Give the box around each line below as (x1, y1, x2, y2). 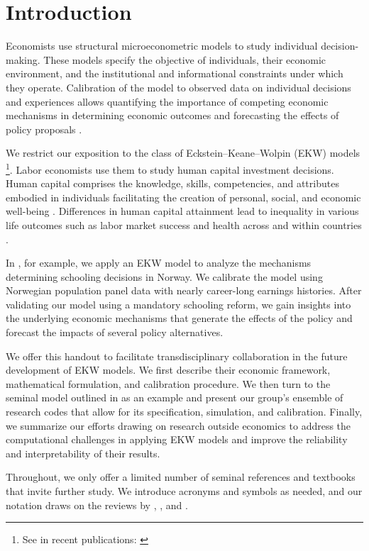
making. (6, 52, 40, 67)
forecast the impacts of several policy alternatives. (6, 325, 224, 340)
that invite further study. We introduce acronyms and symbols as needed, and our (6, 484, 363, 498)
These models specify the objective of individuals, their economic (43, 52, 326, 67)
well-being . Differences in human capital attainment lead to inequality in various (6, 204, 359, 218)
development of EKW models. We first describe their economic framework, (6, 362, 331, 377)
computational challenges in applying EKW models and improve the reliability (6, 432, 348, 447)
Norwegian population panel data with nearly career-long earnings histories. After (6, 283, 362, 298)
